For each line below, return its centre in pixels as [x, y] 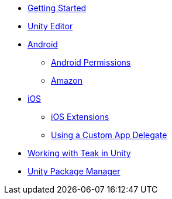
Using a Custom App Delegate [109, 135]
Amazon [67, 80]
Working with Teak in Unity [79, 153]
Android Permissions [91, 62]
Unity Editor [50, 26]
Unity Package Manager [74, 171]
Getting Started [57, 8]
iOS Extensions [80, 117]
